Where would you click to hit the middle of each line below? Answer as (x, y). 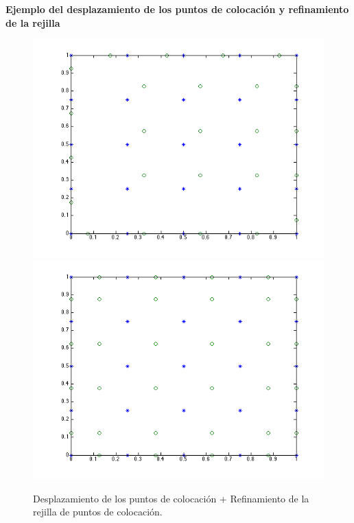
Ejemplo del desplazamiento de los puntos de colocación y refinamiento (177, 9)
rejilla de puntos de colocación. (98, 512)
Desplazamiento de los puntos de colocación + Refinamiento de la (171, 498)
